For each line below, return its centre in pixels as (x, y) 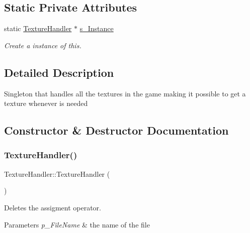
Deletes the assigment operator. (53, 207)
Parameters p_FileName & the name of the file (77, 224)
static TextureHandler (38, 28)
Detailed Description (59, 72)
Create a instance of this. (43, 45)
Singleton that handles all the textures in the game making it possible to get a (125, 93)
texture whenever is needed (46, 103)
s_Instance (97, 28)
